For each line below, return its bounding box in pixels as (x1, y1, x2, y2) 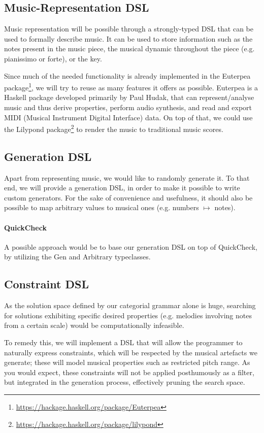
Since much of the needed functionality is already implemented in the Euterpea (4, 70, 251, 81)
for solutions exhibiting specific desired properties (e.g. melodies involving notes (4, 310, 252, 320)
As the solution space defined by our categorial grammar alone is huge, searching (4, 300, 256, 311)
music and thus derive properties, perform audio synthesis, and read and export (4, 102, 252, 113)
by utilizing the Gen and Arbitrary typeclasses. (4, 251, 151, 262)
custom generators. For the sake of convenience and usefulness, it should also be (4, 192, 253, 203)
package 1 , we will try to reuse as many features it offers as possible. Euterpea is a (4, 81, 258, 92)
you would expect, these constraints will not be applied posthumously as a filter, (4, 367, 254, 377)
